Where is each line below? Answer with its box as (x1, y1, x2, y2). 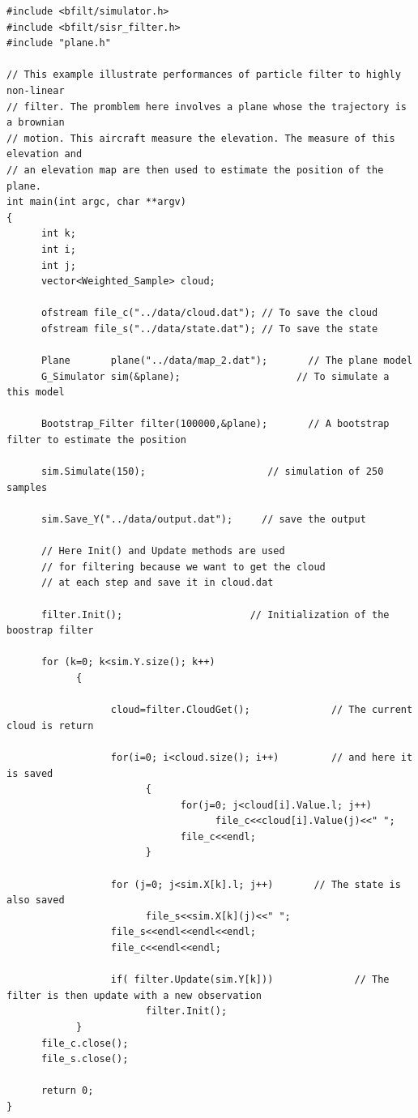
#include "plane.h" (6, 37, 111, 49)
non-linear (6, 84, 65, 96)
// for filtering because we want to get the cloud (41, 561, 326, 573)
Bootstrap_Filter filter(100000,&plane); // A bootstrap (41, 418, 390, 430)
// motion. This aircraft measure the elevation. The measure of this (6, 132, 395, 144)
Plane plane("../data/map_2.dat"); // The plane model (41, 355, 413, 367)
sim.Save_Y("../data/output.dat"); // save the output (41, 514, 366, 525)
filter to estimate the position (6, 434, 186, 446)
